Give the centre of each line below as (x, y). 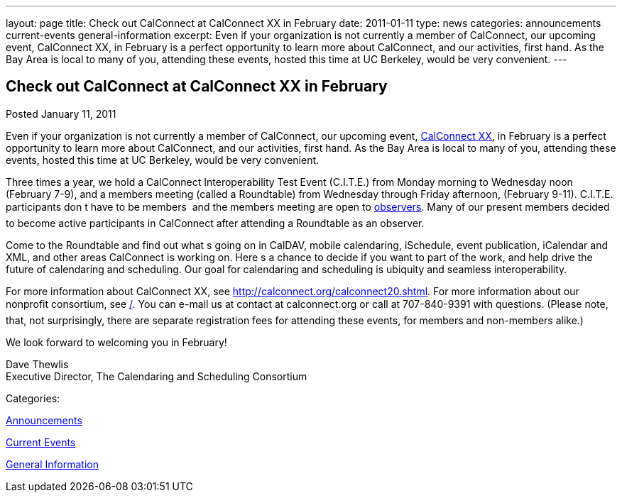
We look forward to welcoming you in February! (116, 342)
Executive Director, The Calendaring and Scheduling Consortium (157, 376)
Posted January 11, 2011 (61, 114)
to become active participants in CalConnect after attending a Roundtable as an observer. (215, 223)
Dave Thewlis (37, 364)
